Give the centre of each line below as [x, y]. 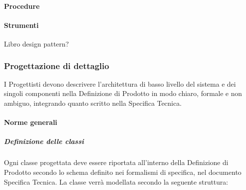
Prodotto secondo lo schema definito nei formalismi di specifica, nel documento [123, 172]
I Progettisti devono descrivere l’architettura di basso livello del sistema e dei [120, 83]
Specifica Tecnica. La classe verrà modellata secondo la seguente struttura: [116, 181]
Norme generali [31, 122]
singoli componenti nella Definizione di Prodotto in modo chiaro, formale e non [123, 93]
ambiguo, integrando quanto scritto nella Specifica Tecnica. [93, 103]
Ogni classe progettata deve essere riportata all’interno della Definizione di [116, 162]
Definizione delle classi [44, 141]
